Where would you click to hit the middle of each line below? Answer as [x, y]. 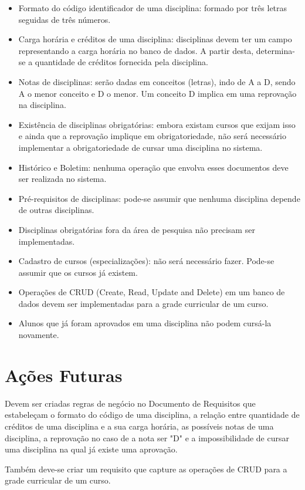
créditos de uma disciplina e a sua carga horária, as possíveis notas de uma [139, 426]
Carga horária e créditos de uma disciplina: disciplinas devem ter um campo [155, 39]
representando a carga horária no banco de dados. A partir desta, [136, 50]
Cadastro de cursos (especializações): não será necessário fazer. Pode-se [146, 261]
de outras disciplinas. [56, 210]
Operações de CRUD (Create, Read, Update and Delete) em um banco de [152, 292]
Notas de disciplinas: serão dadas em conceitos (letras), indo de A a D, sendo [157, 81]
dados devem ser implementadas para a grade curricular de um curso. [143, 303]
